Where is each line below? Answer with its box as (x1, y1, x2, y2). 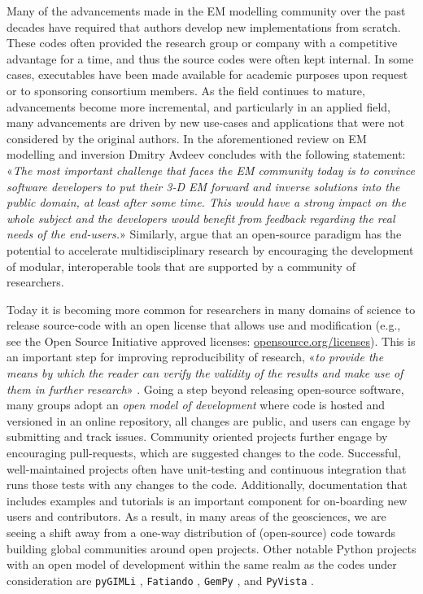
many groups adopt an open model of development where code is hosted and (7, 396, 386, 413)
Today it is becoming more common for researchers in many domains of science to (7, 300, 416, 317)
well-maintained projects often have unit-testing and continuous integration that (7, 460, 407, 477)
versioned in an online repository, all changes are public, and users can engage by (7, 412, 411, 429)
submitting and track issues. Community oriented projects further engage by (7, 428, 388, 445)
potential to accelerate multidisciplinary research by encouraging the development (7, 241, 414, 258)
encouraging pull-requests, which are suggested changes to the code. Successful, (7, 444, 401, 461)
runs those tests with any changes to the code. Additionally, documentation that (7, 476, 408, 493)
